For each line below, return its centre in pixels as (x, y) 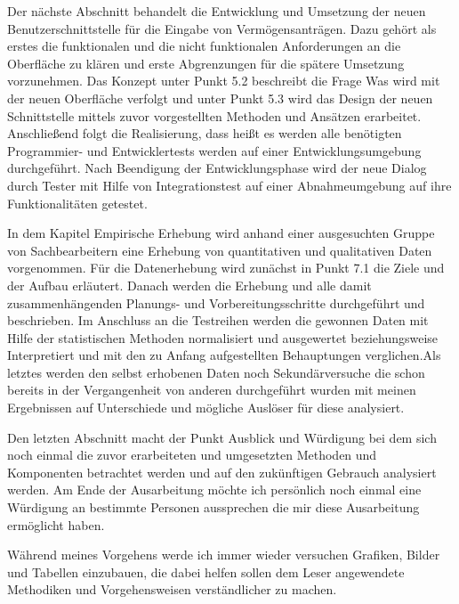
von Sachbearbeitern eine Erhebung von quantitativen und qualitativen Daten (220, 250)
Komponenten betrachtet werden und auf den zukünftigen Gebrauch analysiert (222, 472)
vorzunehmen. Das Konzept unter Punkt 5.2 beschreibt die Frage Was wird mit (224, 81)
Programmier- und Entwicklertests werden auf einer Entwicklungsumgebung (214, 150)
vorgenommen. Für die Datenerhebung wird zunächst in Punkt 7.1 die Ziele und (226, 268)
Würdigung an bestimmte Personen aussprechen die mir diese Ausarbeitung (213, 507)
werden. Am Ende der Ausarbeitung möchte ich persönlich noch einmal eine (214, 490)
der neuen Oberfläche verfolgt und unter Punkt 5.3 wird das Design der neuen (220, 98)
